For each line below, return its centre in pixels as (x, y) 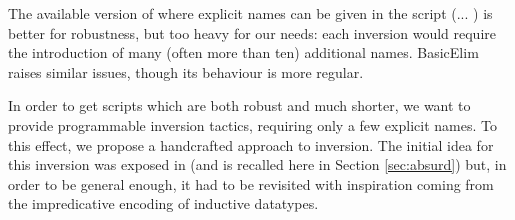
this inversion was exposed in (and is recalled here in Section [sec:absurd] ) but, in (257, 164)
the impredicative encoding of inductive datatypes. (163, 203)
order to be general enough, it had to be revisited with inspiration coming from (251, 183)
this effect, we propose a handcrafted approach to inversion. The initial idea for (251, 144)
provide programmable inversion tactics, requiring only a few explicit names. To (252, 124)
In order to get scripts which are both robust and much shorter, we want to (239, 105)
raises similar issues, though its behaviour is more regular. (186, 71)
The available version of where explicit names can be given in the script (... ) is (250, 13)
